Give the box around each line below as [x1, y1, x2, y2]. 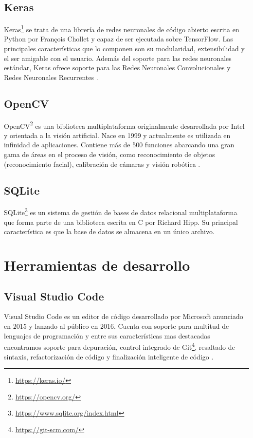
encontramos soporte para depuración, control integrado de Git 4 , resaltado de [4, 340, 235, 352]
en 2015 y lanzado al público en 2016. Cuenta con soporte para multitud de [4, 321, 229, 331]
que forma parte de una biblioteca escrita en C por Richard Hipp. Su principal [4, 217, 238, 227]
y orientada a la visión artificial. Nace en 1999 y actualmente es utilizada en [4, 130, 231, 140]
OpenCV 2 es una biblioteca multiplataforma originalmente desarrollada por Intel [4, 119, 245, 131]
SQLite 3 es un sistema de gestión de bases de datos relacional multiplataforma [4, 206, 237, 218]
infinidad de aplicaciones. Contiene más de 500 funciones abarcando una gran [4, 139, 235, 150]
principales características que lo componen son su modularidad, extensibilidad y [4, 43, 245, 54]
